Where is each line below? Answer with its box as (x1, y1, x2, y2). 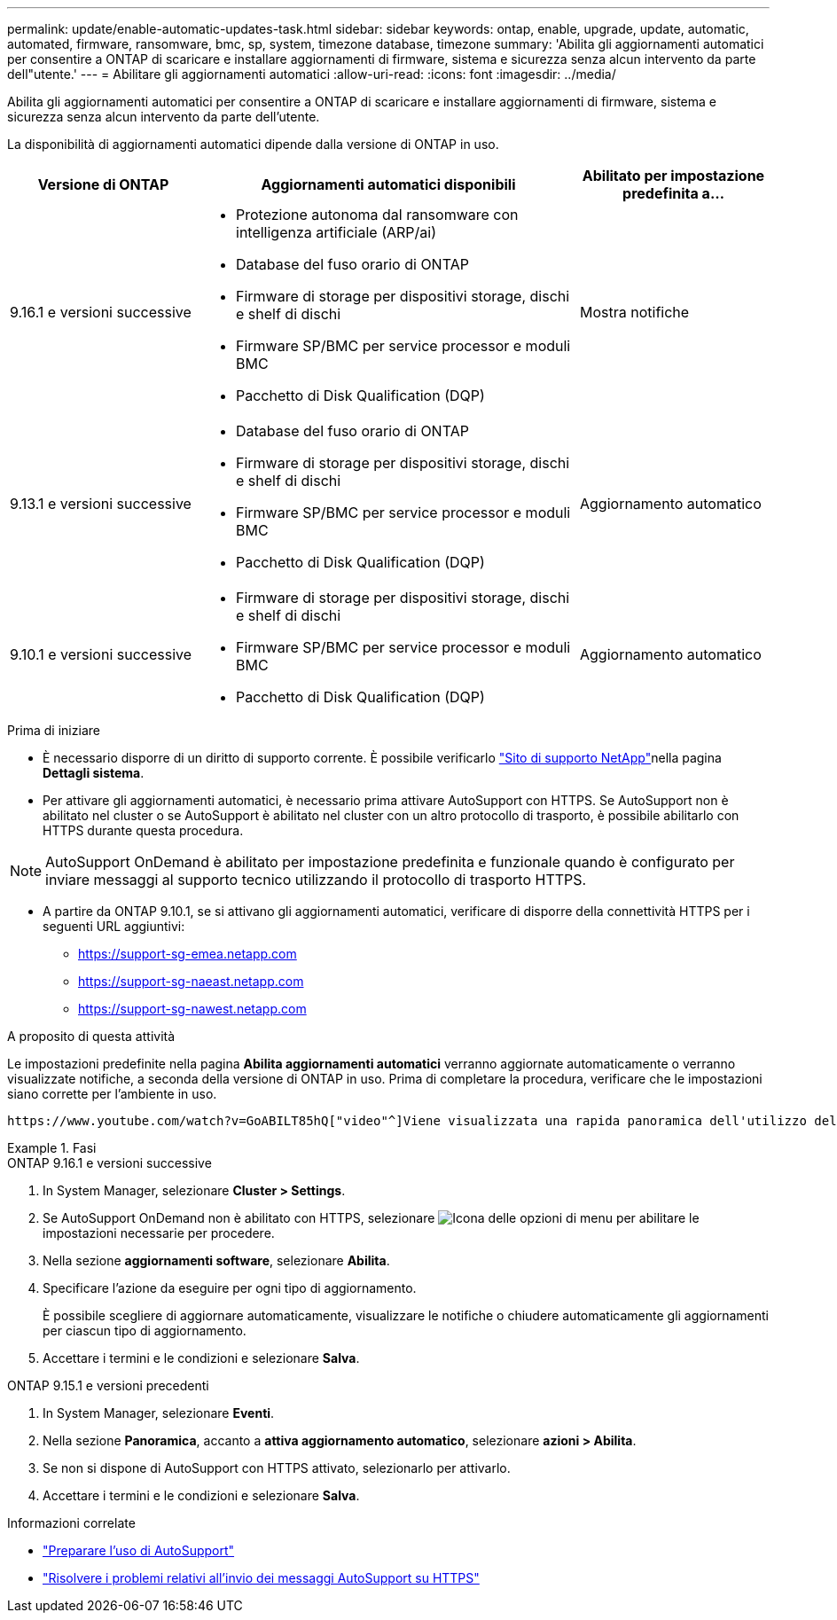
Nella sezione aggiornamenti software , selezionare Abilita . (43, 1253, 390, 1268)
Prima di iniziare (7, 723, 100, 738)
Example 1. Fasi (7, 1140, 97, 1155)
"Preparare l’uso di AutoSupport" (43, 1543, 235, 1558)
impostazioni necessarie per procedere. (43, 1225, 275, 1240)
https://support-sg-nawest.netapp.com (78, 1001, 307, 1016)
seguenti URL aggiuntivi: (43, 919, 185, 934)
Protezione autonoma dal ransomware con (236, 206, 519, 223)
